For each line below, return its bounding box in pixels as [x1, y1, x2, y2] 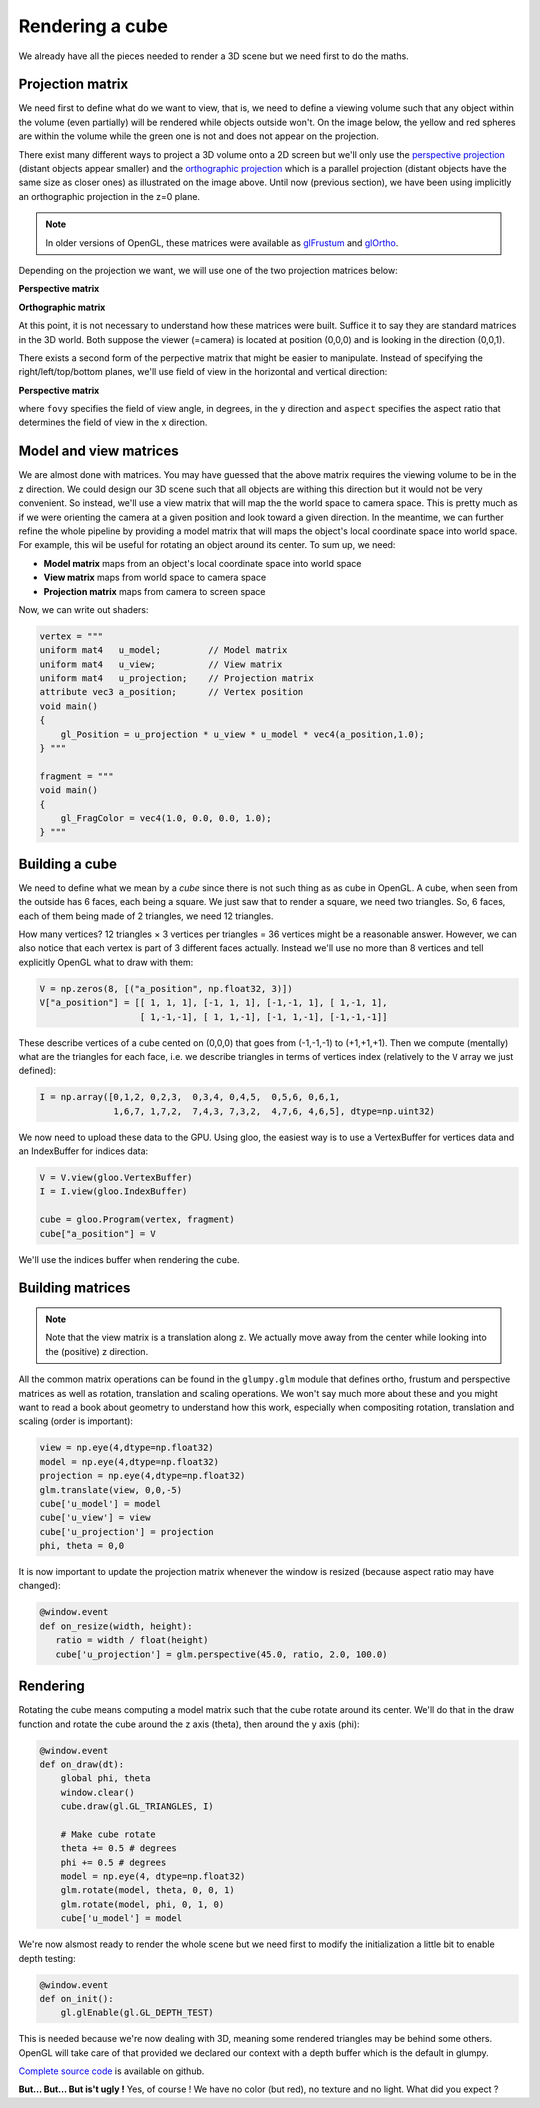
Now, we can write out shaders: [18, 603, 149, 615]
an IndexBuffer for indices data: [18, 1145, 149, 1157]
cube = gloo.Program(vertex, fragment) [39, 1214, 235, 1225]
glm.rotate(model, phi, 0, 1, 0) [60, 1898, 225, 1910]
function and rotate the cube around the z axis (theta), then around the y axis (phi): [18, 1718, 360, 1730]
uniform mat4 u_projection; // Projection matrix [39, 673, 314, 684]
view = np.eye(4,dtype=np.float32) [39, 1442, 214, 1454]
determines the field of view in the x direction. [18, 416, 208, 429]
